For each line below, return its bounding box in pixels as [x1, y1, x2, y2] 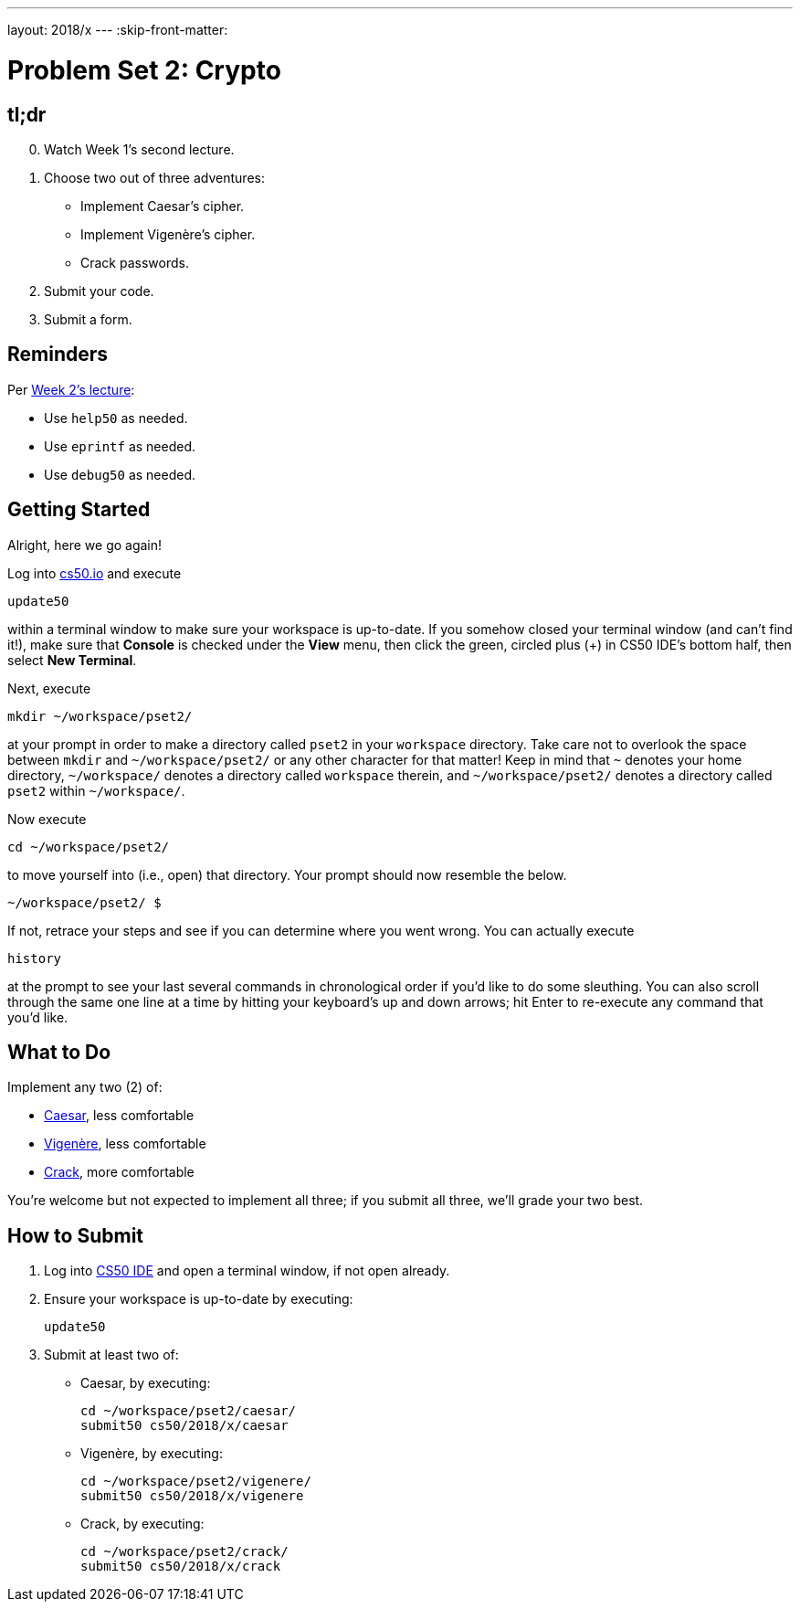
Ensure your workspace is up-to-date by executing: [44, 1291, 353, 1307]
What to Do [7, 1041, 111, 1064]
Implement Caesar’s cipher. [80, 197, 245, 214]
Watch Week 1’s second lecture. [44, 141, 235, 157]
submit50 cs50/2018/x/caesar [80, 1418, 289, 1434]
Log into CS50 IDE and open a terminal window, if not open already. [44, 1263, 450, 1279]
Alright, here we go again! [7, 536, 163, 553]
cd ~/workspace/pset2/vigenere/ [80, 1474, 311, 1489]
